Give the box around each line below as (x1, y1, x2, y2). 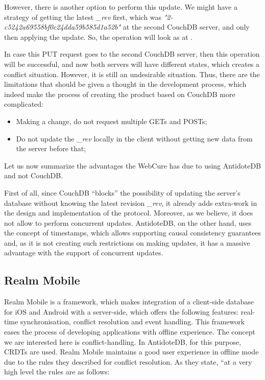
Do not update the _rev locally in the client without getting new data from (16, 133, 253, 144)
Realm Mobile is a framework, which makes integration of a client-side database (4, 296, 254, 307)
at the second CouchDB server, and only (123, 21, 250, 32)
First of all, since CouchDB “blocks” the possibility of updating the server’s (4, 187, 240, 198)
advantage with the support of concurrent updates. (4, 247, 163, 258)
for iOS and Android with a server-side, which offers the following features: (4, 306, 239, 317)
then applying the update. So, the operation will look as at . (4, 31, 193, 42)
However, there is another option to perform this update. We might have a (4, 2, 237, 12)
